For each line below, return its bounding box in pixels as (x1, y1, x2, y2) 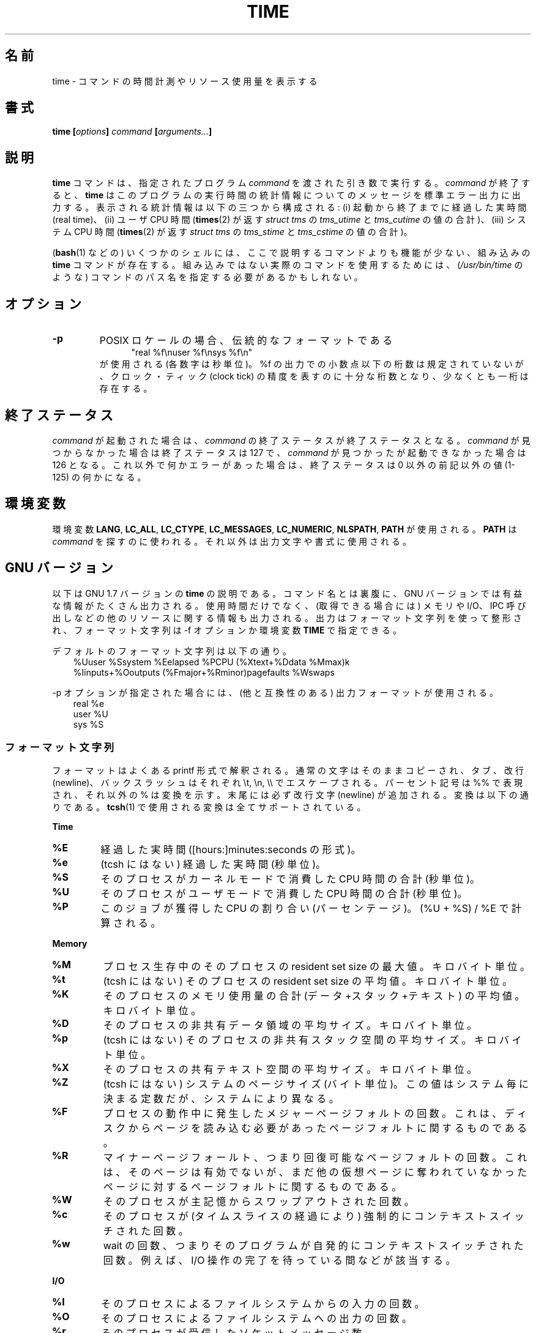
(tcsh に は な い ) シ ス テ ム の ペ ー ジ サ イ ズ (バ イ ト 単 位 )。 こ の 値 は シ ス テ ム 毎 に (103, 1078, 529, 1091)
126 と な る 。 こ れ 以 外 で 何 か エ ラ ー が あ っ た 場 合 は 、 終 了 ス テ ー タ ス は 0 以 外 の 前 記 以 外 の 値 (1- (52, 459, 515, 470)
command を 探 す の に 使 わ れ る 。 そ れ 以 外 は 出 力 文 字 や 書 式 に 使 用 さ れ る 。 (52, 536, 411, 547)
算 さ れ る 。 (100, 917, 161, 930)
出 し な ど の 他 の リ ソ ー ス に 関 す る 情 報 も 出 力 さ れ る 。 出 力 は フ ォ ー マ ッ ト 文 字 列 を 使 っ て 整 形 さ (52, 612, 522, 623)
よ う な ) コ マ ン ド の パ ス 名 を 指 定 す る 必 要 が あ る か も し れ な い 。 (52, 272, 363, 283)
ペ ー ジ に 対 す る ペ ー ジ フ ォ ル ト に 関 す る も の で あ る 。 (103, 1181, 402, 1193)
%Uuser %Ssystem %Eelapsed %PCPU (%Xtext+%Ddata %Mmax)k (73, 656, 350, 667)
